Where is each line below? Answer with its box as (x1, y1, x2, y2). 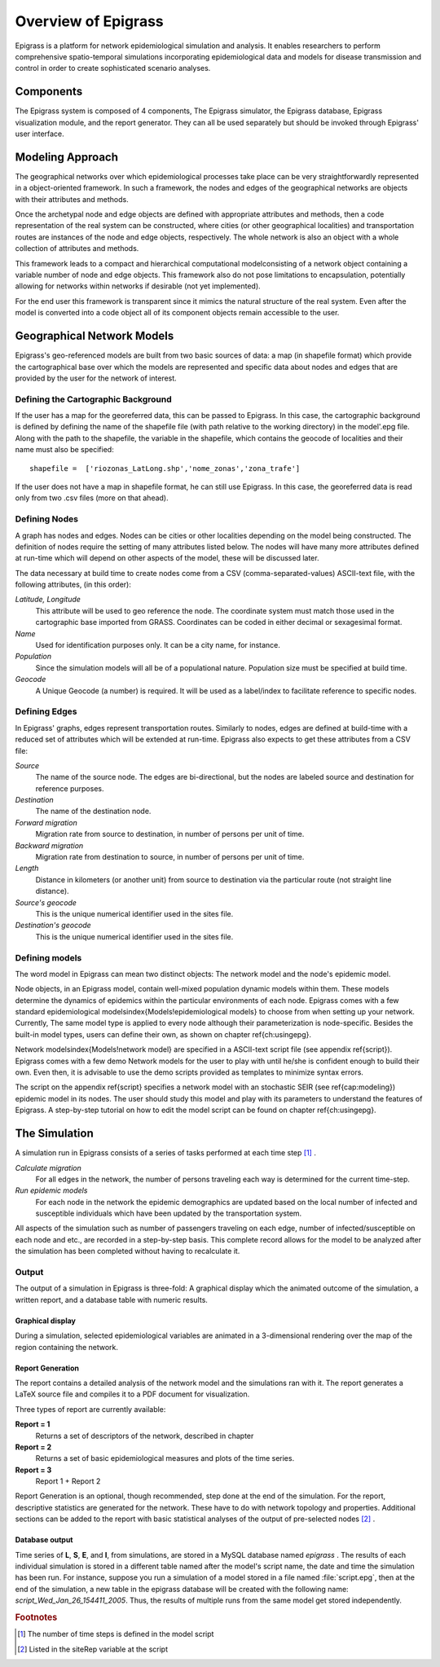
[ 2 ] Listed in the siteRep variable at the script (17, 1644, 169, 1654)
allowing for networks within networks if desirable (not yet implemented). (15, 281, 261, 291)
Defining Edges (15, 706, 77, 717)
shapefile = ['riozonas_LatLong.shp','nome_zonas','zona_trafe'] (29, 464, 301, 473)
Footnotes (15, 1612, 58, 1623)
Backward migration (15, 840, 84, 851)
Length (15, 864, 39, 873)
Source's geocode (15, 897, 77, 908)
